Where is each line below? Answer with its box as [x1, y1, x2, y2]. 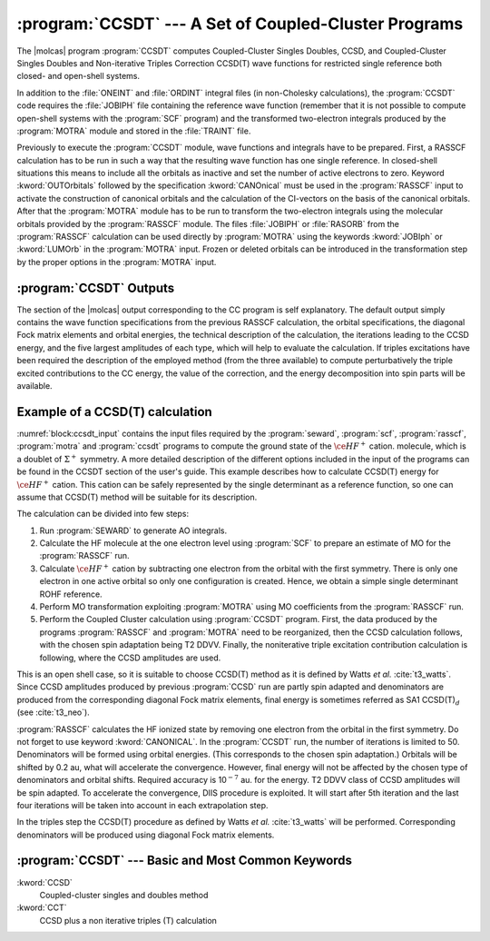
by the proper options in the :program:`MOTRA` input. [16, 256, 217, 267]
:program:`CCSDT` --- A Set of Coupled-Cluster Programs [16, 14, 464, 34]
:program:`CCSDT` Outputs [16, 280, 175, 295]
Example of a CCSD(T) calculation [16, 404, 212, 420]
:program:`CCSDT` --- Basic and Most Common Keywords [16, 853, 353, 868]
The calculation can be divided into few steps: [16, 509, 190, 520]
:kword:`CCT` [16, 902, 67, 913]
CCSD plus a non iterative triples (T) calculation [39, 915, 218, 926]
